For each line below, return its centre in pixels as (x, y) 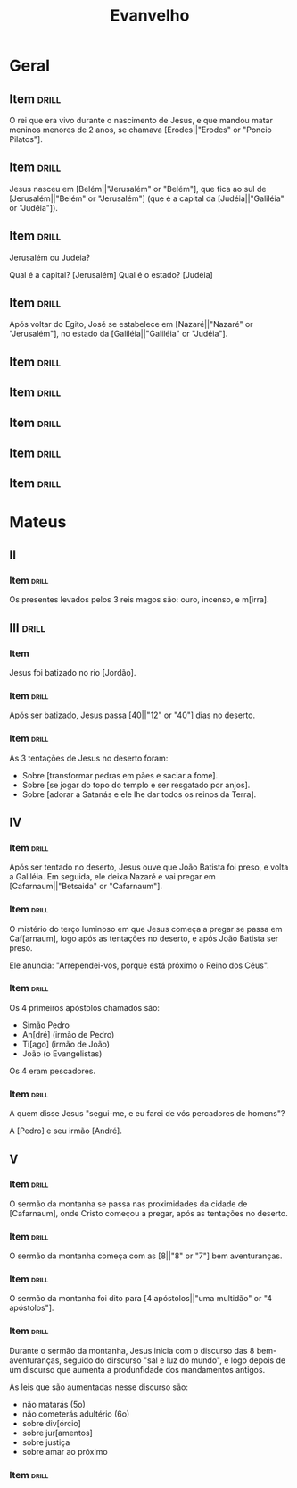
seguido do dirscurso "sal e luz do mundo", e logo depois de (175, 1360)
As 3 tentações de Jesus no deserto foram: (89, 758)
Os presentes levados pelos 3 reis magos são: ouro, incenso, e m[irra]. (139, 600)
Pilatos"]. (26, 139)
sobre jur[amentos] (58, 1433)
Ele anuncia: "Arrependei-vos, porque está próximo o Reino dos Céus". (139, 965)
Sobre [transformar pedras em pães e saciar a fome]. (120, 775)
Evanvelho (150, 16)
